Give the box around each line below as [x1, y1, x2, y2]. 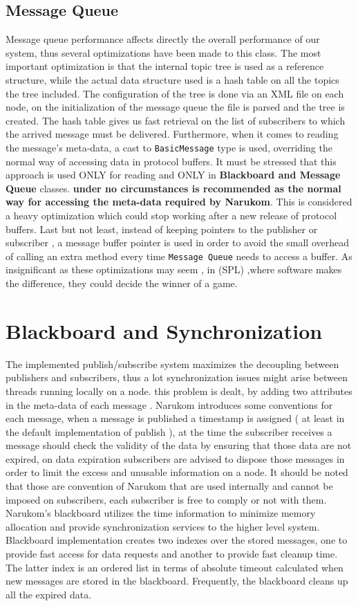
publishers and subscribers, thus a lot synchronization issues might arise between [6, 370, 348, 385]
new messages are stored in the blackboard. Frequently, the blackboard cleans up [6, 573, 348, 588]
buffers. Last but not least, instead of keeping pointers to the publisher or [6, 221, 318, 236]
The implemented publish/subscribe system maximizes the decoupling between [6, 356, 339, 371]
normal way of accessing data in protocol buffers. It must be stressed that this [6, 154, 337, 168]
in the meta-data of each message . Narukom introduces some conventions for [6, 397, 333, 412]
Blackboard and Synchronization [6, 316, 323, 345]
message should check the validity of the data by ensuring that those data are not [6, 438, 352, 452]
